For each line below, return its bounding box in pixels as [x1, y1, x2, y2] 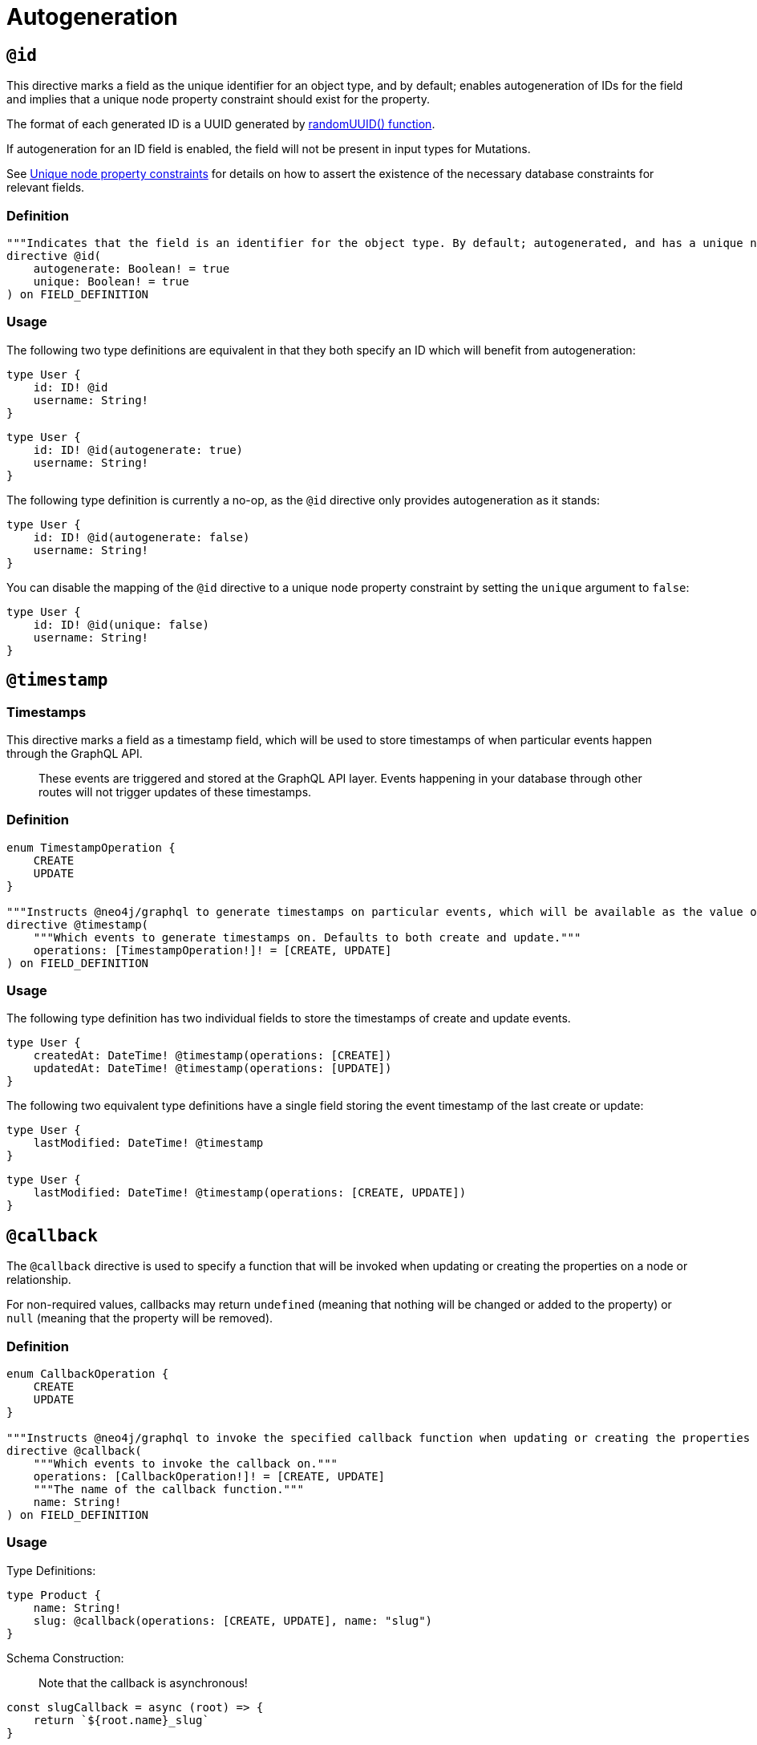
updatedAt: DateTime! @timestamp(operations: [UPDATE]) [33, 1062, 392, 1075]
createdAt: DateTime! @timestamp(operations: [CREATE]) [33, 1049, 392, 1063]
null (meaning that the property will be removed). [6, 1311, 273, 1326]
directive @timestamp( [6, 917, 149, 931]
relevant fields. [6, 180, 85, 195]
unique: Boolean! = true [33, 274, 189, 288]
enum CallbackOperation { [6, 1366, 169, 1380]
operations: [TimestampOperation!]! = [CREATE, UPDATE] [33, 943, 392, 957]
